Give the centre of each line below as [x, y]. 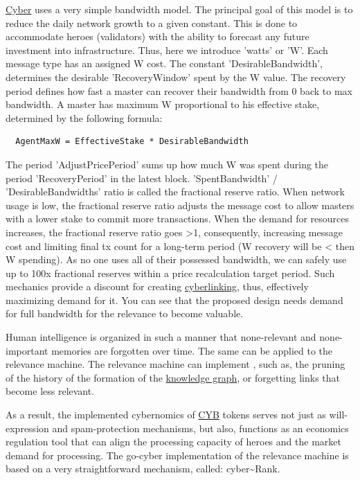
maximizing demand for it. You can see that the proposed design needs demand [174, 300]
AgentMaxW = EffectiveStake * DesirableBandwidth [132, 142]
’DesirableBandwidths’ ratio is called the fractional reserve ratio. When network [175, 192]
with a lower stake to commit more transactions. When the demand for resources [178, 219]
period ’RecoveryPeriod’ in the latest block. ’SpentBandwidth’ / [142, 178]
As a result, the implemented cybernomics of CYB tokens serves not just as [166, 415]
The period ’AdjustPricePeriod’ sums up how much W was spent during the [167, 164]
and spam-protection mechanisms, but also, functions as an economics [200, 428]
